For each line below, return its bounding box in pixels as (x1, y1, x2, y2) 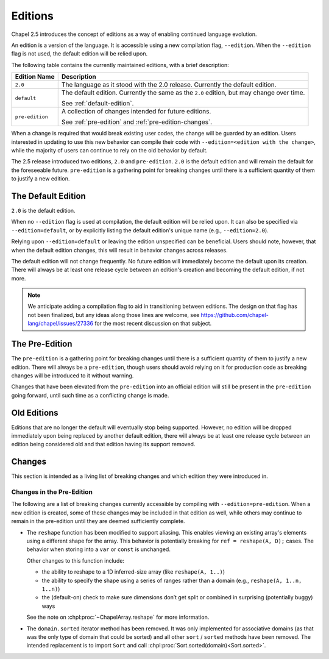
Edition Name (15, 73, 55, 81)
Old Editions (11, 407, 58, 418)
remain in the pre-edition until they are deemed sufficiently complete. (11, 518, 185, 525)
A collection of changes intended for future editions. (61, 107, 211, 116)
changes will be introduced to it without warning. (11, 372, 134, 379)
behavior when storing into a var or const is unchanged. (26, 546, 171, 553)
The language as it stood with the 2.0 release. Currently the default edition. (61, 80, 277, 89)
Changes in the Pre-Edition (11, 488, 93, 496)
